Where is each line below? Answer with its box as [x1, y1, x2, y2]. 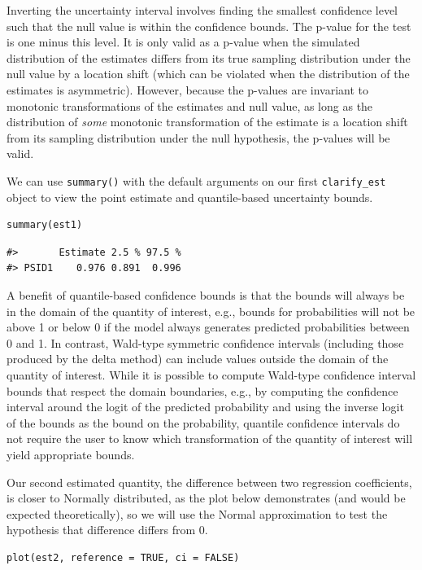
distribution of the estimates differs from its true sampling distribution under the [7, 49, 411, 66]
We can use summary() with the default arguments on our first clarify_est [7, 172, 386, 189]
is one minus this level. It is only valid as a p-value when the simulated [7, 33, 360, 50]
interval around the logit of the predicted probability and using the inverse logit [7, 398, 404, 415]
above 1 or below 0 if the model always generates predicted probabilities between [7, 318, 410, 335]
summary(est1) [7, 219, 83, 231]
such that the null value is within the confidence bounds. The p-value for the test [7, 17, 411, 34]
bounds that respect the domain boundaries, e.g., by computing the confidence [7, 382, 398, 399]
